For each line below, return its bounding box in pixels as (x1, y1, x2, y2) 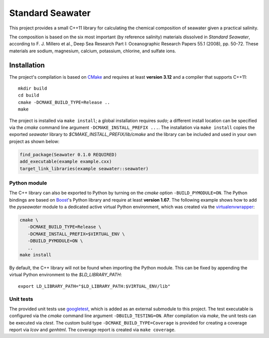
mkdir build (18, 86, 47, 92)
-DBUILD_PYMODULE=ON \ (27, 238, 83, 244)
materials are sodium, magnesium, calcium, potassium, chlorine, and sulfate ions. (9, 48, 176, 54)
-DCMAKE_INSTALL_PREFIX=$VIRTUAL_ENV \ (27, 231, 125, 236)
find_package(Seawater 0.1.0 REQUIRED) (19, 152, 117, 157)
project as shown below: (9, 138, 60, 144)
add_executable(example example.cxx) (19, 159, 112, 164)
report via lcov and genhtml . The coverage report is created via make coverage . (9, 327, 176, 333)
